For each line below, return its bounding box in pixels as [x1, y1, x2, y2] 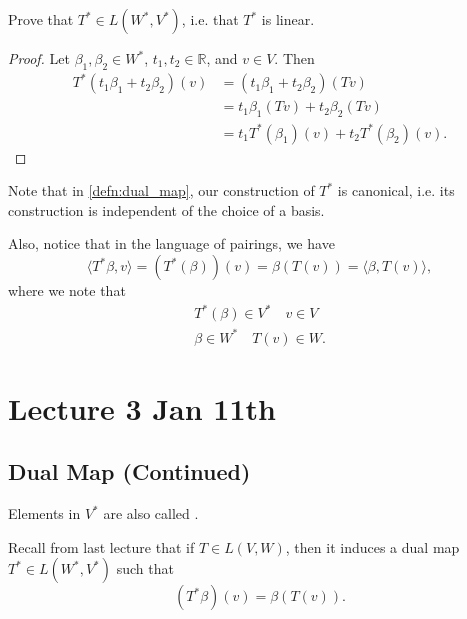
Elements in [8, 503, 81, 524]
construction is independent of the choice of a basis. [8, 199, 325, 220]
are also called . [103, 503, 199, 524]
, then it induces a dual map [285, 536, 460, 557]
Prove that [8, 9, 74, 29]
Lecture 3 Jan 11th [8, 387, 276, 428]
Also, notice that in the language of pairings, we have [8, 233, 335, 254]
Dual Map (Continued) [8, 456, 251, 487]
